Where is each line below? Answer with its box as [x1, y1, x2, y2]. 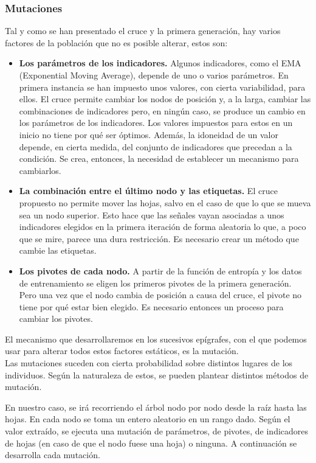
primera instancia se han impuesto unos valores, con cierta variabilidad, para [19, 80, 306, 93]
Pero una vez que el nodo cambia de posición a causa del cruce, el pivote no [19, 288, 302, 301]
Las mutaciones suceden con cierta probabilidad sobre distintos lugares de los [5, 357, 293, 369]
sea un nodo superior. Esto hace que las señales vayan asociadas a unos [19, 208, 284, 221]
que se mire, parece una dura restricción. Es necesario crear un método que [19, 232, 299, 245]
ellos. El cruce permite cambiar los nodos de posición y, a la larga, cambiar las [19, 92, 311, 105]
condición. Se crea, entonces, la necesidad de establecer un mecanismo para [19, 152, 299, 165]
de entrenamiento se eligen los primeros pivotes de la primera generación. [19, 276, 292, 289]
